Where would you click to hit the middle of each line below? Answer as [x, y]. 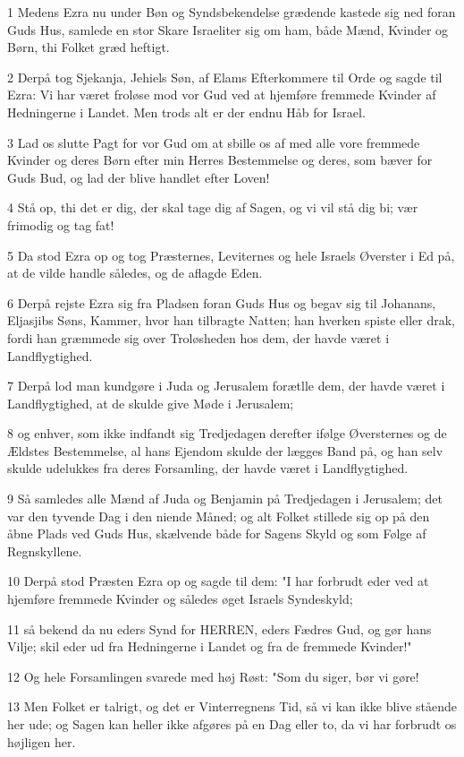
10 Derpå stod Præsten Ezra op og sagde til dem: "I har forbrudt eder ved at [218, 581]
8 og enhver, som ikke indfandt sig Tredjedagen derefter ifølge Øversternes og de [227, 433]
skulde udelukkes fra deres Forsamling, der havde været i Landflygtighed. [208, 468]
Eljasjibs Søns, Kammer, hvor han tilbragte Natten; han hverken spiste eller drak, [231, 320]
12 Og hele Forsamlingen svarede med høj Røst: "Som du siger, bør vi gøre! [213, 676]
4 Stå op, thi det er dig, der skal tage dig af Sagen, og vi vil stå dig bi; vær [213, 207]
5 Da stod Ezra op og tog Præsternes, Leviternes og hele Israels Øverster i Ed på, [231, 255]
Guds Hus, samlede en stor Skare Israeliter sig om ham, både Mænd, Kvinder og [228, 29]
